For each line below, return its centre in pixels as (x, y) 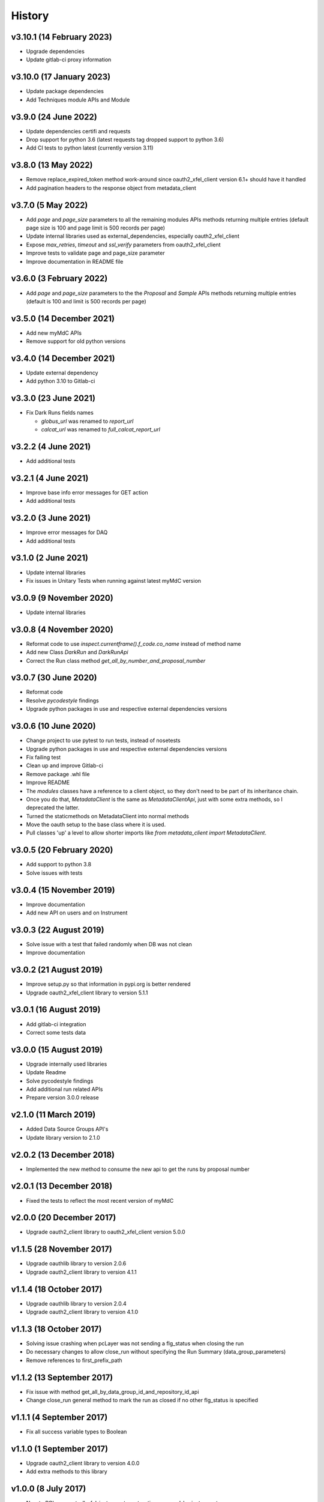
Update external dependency (62, 373)
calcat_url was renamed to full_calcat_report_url (100, 430)
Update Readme (46, 1072)
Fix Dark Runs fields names (60, 413)
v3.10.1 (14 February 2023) (61, 37)
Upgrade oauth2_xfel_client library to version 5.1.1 (87, 993)
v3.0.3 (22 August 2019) (58, 930)
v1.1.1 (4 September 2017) (59, 1417)
